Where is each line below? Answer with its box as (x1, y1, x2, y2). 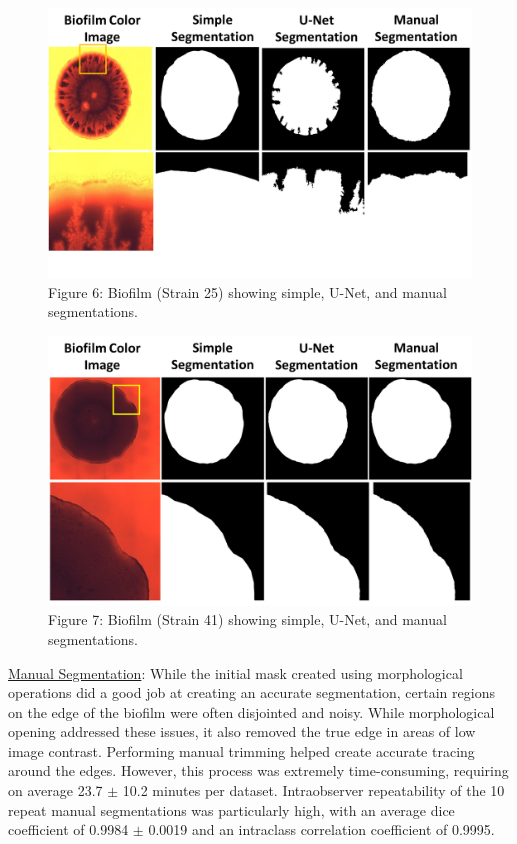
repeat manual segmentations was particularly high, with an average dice (8, 799, 455, 820)
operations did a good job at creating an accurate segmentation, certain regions (8, 682, 495, 703)
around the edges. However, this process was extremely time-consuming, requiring (8, 760, 509, 781)
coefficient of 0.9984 (8, 819, 129, 840)
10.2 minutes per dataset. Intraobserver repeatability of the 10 (122, 780, 505, 801)
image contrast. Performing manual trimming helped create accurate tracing (8, 740, 475, 761)
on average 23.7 (8, 780, 103, 801)
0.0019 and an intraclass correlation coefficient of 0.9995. (148, 819, 495, 840)
